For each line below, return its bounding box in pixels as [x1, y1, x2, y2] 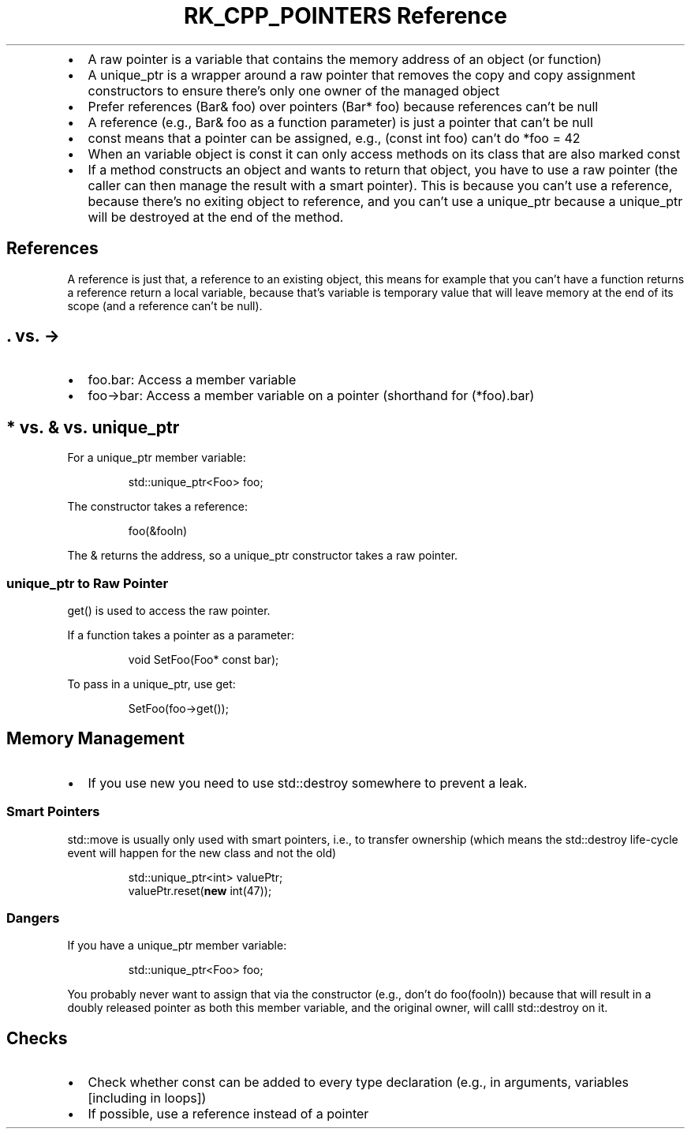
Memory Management [6, 729, 185, 749]
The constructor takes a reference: [67, 500, 248, 514]
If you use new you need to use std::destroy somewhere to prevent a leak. [88, 774, 528, 791]
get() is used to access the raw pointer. [67, 604, 271, 618]
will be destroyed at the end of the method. [88, 208, 344, 225]
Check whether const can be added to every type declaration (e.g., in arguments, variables [88, 1074, 629, 1091]
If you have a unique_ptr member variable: [67, 938, 287, 953]
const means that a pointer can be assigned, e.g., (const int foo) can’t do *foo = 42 [88, 129, 581, 146]
